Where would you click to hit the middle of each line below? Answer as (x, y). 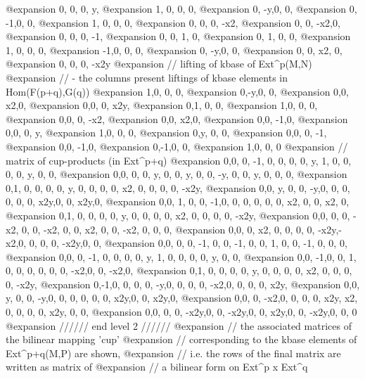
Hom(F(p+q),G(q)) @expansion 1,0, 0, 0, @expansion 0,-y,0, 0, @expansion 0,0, (177, 91)
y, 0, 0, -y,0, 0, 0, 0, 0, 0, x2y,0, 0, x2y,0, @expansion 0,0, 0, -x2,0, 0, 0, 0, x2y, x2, (182, 298)
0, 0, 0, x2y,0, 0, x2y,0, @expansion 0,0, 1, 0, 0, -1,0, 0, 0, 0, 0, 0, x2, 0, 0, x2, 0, (178, 201)
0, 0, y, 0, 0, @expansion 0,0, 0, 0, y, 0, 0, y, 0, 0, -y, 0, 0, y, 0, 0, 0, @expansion (177, 174)
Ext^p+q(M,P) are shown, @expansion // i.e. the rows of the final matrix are (173, 353)
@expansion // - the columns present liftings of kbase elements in (147, 77)
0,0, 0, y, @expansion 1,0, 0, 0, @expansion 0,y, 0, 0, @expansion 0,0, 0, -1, (166, 133)
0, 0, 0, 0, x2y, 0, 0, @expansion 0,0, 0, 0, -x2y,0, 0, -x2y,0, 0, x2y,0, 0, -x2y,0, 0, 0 (181, 312)
